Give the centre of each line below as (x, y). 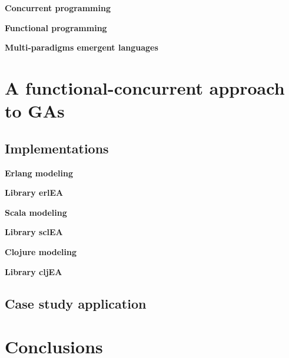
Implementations (57, 148)
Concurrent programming (58, 8)
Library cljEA (34, 271)
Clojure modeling (41, 251)
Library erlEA (34, 193)
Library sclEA (34, 232)
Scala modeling (36, 212)
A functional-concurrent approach (145, 87)
